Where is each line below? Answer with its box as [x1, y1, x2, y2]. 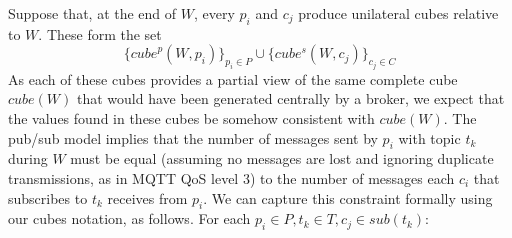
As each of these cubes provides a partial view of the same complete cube [8, 68, 458, 89]
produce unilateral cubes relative [298, 3, 499, 23]
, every [193, 3, 235, 23]
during [8, 148, 48, 169]
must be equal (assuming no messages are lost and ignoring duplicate [70, 148, 494, 169]
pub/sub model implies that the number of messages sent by [8, 127, 378, 148]
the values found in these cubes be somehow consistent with [8, 108, 375, 129]
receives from [107, 187, 188, 208]
